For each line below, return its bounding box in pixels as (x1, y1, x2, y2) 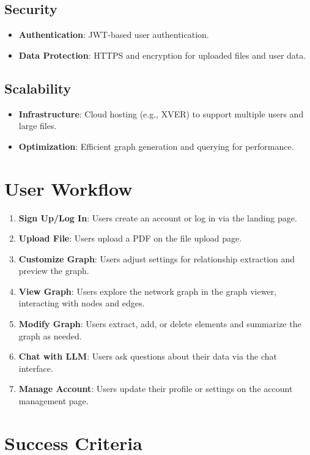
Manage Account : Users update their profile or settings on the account (18, 382, 293, 395)
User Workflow (4, 176, 133, 201)
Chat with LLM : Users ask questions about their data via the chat (18, 350, 277, 363)
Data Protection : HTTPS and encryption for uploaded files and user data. (18, 48, 306, 61)
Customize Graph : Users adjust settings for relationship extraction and (18, 252, 295, 265)
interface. (18, 361, 53, 374)
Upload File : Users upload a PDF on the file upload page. (18, 232, 242, 245)
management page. (18, 394, 89, 407)
